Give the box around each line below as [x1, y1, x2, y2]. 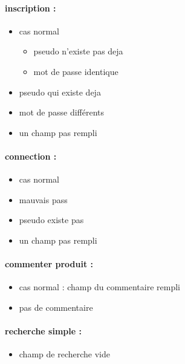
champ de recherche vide [19, 348, 110, 360]
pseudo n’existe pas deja [33, 45, 123, 57]
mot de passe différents [19, 106, 105, 119]
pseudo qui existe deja [19, 85, 101, 98]
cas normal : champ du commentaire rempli [19, 281, 180, 293]
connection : [5, 149, 57, 162]
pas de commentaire [19, 301, 93, 313]
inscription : [5, 1, 56, 14]
